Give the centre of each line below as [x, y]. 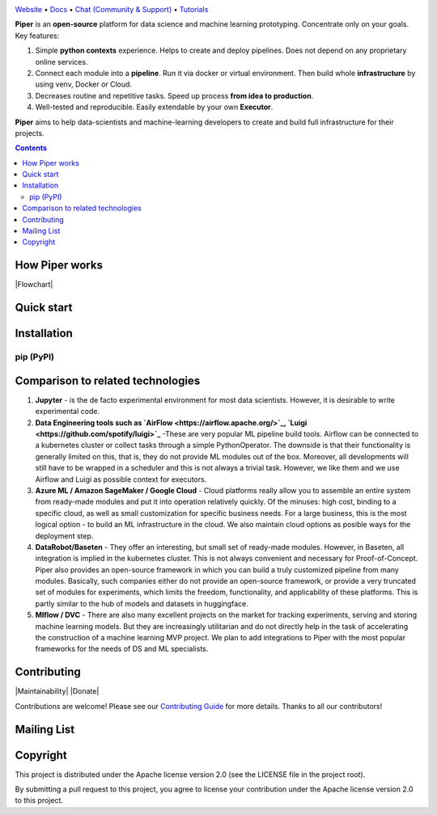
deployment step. [64, 536]
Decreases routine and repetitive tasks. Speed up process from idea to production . [174, 95]
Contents [31, 148]
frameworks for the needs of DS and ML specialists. [122, 649]
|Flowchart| [34, 285]
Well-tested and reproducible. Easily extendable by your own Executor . [154, 107]
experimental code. [68, 412]
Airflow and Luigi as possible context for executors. [121, 479]
